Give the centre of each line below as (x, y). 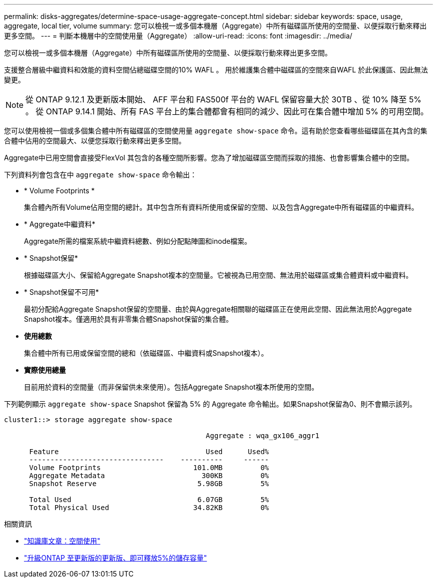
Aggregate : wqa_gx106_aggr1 (263, 436)
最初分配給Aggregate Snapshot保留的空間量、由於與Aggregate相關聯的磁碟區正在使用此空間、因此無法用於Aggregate (218, 309)
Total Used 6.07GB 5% (149, 500)
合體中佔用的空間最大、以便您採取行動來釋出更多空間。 (95, 141)
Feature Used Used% (149, 452)
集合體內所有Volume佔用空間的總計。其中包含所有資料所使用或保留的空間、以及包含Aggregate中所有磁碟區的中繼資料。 (221, 207)
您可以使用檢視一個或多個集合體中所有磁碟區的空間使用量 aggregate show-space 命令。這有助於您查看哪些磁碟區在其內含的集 (216, 131)
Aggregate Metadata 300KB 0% (149, 476)
